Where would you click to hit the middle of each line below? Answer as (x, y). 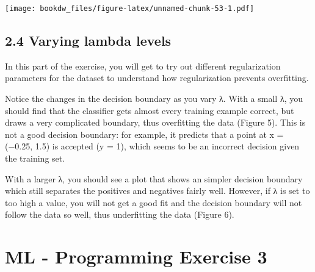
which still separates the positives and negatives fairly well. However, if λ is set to (157, 191)
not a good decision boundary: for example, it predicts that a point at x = (144, 134)
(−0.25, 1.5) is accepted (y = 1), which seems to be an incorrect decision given (152, 146)
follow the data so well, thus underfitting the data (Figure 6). (120, 214)
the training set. (35, 158)
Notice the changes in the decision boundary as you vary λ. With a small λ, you (154, 98)
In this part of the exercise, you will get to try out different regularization (143, 66)
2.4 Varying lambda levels (88, 41)
